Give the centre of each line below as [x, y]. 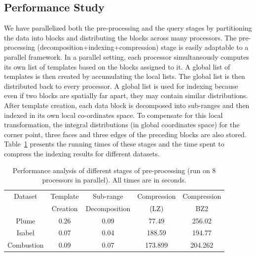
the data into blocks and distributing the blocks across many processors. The [120, 37]
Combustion [26, 245]
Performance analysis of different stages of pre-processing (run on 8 [114, 170]
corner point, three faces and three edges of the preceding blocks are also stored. [125, 134]
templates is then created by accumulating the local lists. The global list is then [125, 76]
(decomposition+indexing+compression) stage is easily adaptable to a [143, 47]
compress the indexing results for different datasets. [82, 153]
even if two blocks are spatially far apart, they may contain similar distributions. [126, 95]
